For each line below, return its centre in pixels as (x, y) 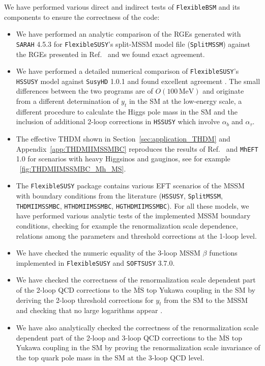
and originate (223, 91)
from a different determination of (67, 101)
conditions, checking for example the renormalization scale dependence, (127, 226)
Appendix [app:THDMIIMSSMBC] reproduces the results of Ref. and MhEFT (137, 148)
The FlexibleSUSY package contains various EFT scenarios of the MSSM (130, 186)
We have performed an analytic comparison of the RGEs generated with (128, 34)
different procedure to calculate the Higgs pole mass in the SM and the (127, 111)
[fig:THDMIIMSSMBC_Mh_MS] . (73, 168)
